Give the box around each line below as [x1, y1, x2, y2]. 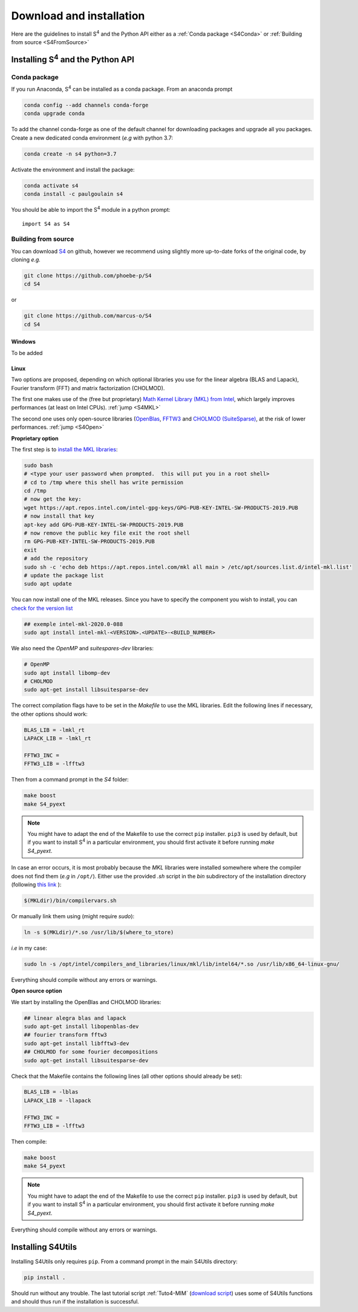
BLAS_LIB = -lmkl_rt [24, 726, 85, 733]
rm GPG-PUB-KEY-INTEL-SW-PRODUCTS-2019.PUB [24, 538, 155, 545]
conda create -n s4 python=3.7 [24, 150, 117, 157]
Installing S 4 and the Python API [11, 52, 134, 65]
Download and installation [11, 9, 145, 22]
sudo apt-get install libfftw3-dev [24, 1040, 129, 1046]
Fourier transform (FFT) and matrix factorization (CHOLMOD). [11, 384, 165, 391]
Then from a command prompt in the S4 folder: [11, 776, 129, 783]
